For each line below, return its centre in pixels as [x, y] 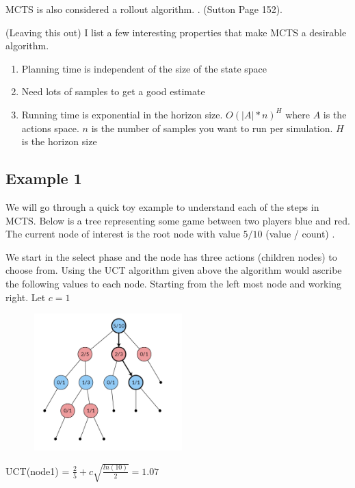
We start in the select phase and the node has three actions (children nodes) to [171, 256]
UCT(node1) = [38, 471]
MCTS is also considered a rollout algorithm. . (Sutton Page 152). [144, 9]
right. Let [26, 297]
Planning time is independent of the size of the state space [144, 68]
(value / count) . [300, 234]
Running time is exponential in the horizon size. [122, 114]
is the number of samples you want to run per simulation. [212, 128]
